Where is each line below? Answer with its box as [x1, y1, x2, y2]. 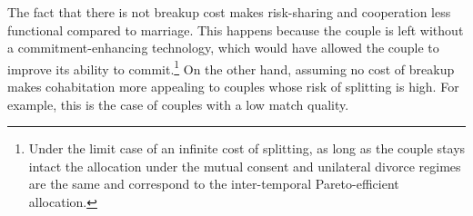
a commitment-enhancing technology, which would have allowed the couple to [7, 38, 439, 57]
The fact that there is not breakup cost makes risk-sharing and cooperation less [7, 3, 451, 21]
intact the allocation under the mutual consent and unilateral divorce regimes [28, 156, 461, 175]
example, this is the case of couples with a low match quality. [7, 94, 349, 113]
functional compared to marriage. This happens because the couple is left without [7, 20, 464, 39]
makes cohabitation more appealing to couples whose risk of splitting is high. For [7, 77, 459, 96]
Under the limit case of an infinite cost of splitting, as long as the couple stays [28, 139, 466, 158]
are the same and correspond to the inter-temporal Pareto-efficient [28, 174, 399, 193]
